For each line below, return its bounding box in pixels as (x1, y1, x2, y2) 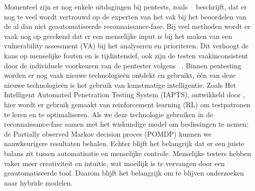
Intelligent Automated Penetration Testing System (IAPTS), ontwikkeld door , (4, 89, 245, 100)
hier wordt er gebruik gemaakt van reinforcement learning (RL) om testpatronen (4, 99, 251, 109)
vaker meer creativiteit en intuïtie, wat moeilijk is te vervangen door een (4, 158, 225, 168)
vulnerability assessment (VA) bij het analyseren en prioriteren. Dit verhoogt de (4, 40, 249, 51)
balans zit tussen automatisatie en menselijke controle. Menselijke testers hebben (4, 148, 251, 158)
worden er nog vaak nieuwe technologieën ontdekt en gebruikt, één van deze (4, 70, 236, 80)
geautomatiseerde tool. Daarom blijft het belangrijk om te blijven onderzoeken (4, 168, 244, 178)
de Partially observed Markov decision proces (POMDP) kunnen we (4, 128, 212, 139)
